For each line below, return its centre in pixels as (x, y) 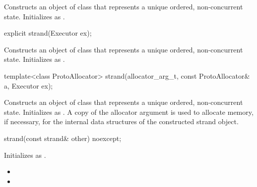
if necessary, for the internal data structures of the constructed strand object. (121, 121)
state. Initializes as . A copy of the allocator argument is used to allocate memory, (129, 112)
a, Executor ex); (29, 85)
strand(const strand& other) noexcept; (63, 138)
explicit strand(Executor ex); (48, 33)
